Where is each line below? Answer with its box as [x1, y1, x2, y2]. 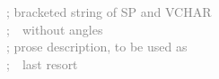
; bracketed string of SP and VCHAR [6, 3, 212, 20]
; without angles [6, 20, 103, 38]
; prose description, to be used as [6, 37, 188, 56]
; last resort [6, 54, 78, 73]
